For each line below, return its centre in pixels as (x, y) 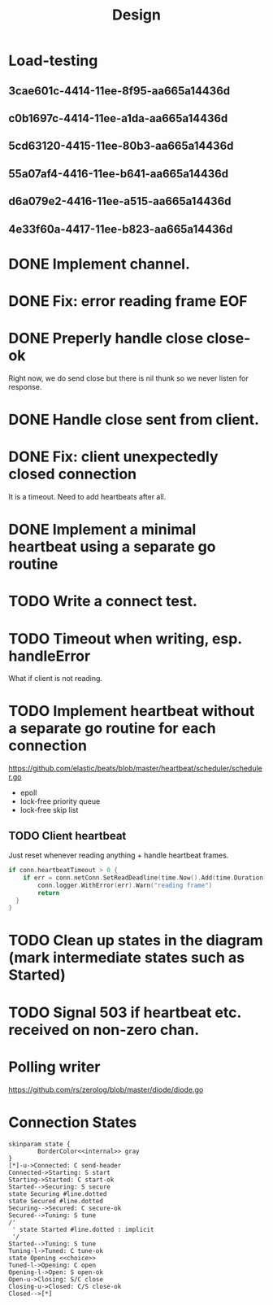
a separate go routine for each (113, 729)
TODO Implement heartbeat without (132, 711)
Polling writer (54, 1067)
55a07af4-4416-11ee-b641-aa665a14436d (119, 174)
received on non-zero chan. (104, 1030)
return (49, 893)
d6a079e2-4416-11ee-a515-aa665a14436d (120, 201)
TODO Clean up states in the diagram (136, 941)
